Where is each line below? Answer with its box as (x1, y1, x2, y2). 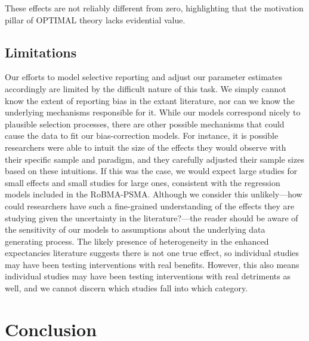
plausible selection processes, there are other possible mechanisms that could (5, 117, 285, 130)
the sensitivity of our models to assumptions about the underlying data (5, 223, 265, 236)
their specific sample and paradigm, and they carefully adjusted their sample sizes (5, 153, 304, 165)
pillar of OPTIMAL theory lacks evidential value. (5, 13, 186, 26)
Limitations (5, 42, 77, 61)
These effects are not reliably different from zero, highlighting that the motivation (5, 2, 304, 14)
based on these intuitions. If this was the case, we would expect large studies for (5, 165, 298, 177)
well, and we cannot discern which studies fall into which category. (5, 282, 248, 294)
